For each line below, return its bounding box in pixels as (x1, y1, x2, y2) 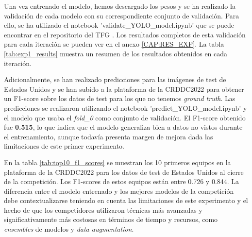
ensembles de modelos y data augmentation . (4, 224, 134, 234)
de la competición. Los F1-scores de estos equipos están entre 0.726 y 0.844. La (4, 176, 239, 186)
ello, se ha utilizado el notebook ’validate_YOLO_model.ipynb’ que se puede (4, 20, 235, 30)
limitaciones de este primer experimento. (4, 141, 124, 151)
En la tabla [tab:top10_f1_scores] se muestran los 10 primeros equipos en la (4, 157, 231, 167)
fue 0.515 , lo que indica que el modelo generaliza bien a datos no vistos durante (4, 122, 243, 132)
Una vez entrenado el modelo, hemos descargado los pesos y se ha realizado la (4, 1, 235, 11)
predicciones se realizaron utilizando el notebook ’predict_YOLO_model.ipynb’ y (4, 102, 247, 113)
